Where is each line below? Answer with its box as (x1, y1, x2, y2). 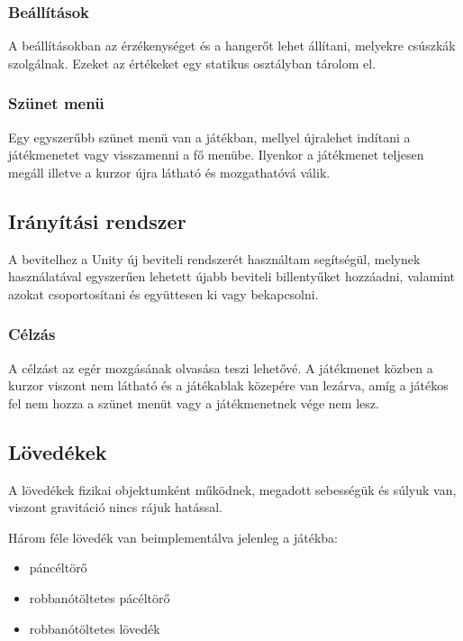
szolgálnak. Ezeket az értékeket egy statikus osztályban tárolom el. (8, 53, 377, 72)
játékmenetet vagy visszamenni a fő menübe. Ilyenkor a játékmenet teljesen (8, 145, 424, 164)
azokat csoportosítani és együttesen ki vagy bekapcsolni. (8, 284, 319, 303)
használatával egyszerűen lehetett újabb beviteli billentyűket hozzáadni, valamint (8, 267, 456, 286)
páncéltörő (29, 558, 87, 577)
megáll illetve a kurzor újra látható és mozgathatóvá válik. (8, 162, 331, 181)
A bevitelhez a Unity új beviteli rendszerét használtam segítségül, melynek (8, 249, 421, 268)
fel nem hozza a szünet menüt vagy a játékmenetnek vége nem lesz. (8, 393, 379, 412)
